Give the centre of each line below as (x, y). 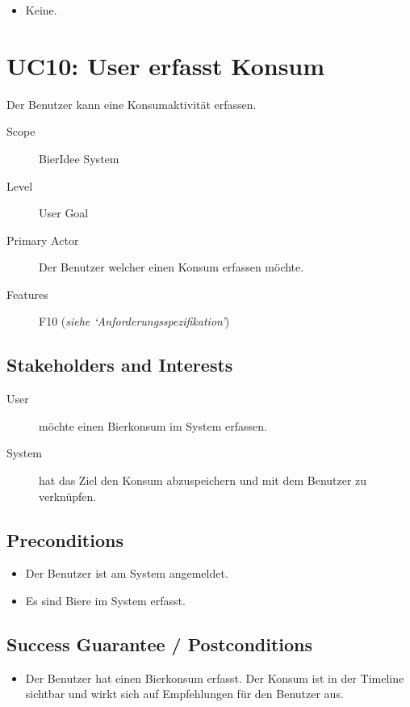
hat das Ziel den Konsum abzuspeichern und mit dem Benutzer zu (203, 480)
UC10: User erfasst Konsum (166, 65)
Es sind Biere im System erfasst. (105, 601)
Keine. (41, 10)
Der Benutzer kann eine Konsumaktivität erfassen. (132, 104)
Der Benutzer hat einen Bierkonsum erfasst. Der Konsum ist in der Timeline (215, 678)
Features (27, 294)
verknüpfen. (68, 496)
